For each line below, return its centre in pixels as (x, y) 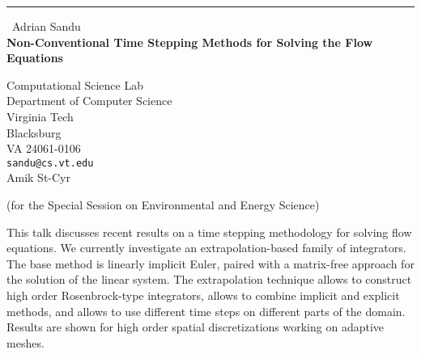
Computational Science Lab (75, 84)
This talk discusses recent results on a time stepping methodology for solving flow (209, 232)
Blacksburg (34, 132)
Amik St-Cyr (38, 177)
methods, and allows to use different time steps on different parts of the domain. (206, 311)
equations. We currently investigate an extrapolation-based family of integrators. (206, 248)
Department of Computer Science (89, 101)
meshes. (26, 342)
